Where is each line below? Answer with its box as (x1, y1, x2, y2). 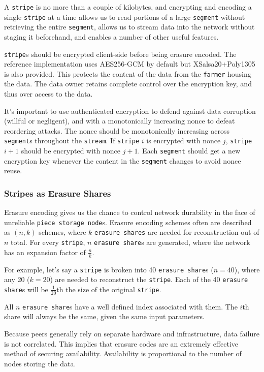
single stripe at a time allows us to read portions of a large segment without (4, 11, 245, 22)
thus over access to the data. (4, 88, 93, 99)
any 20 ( (4, 274, 30, 285)
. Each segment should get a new (138, 145, 241, 156)
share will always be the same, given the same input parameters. (4, 311, 205, 322)
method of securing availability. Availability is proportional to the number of (4, 348, 242, 359)
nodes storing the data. (4, 358, 76, 368)
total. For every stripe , (11, 237, 85, 247)
